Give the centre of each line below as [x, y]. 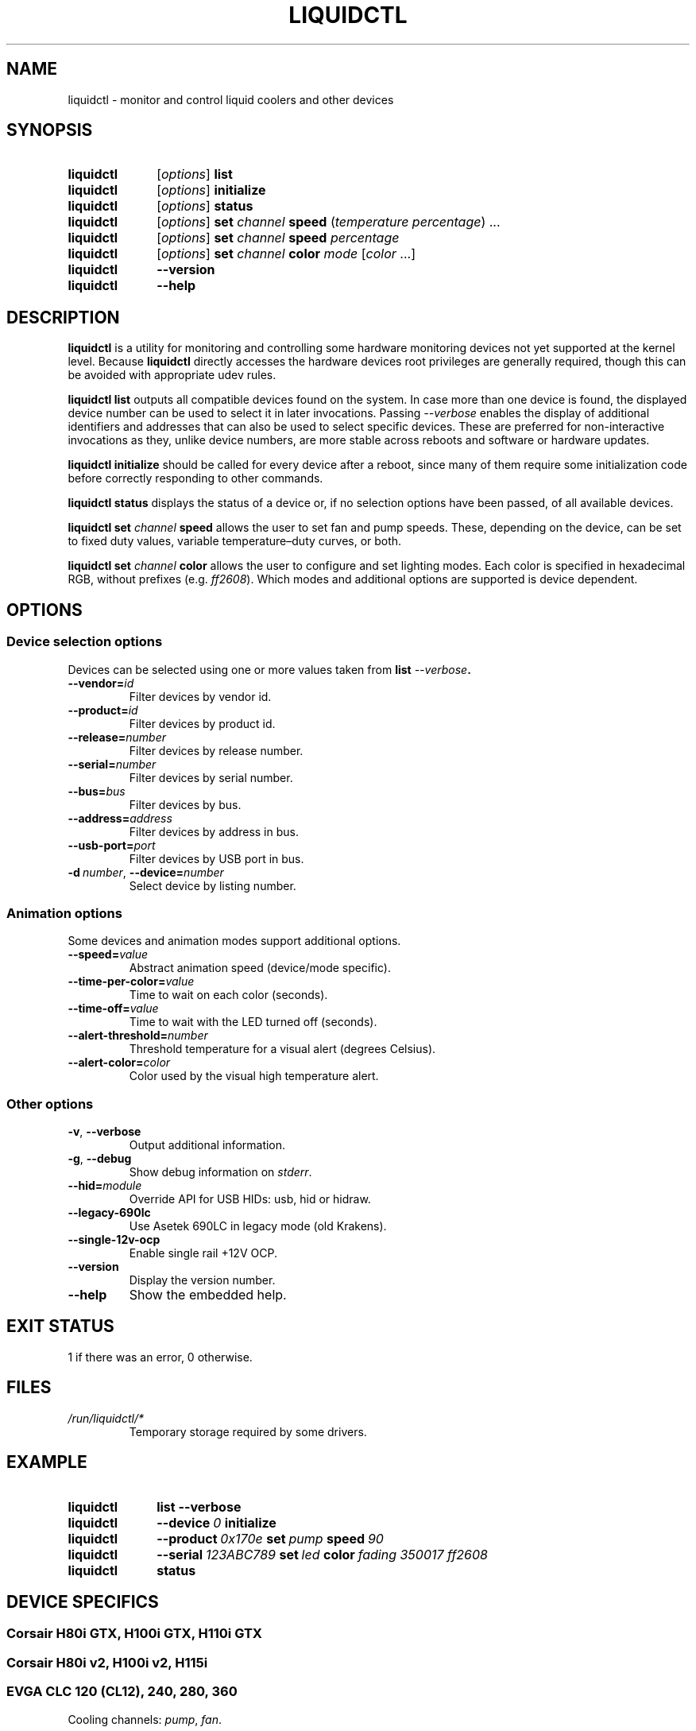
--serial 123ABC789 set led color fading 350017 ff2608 [322, 1554]
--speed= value [108, 955]
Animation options [64, 913]
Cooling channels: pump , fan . [145, 1719]
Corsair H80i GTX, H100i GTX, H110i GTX [134, 1634]
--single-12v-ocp [114, 1239]
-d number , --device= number [146, 872]
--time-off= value [113, 1009]
